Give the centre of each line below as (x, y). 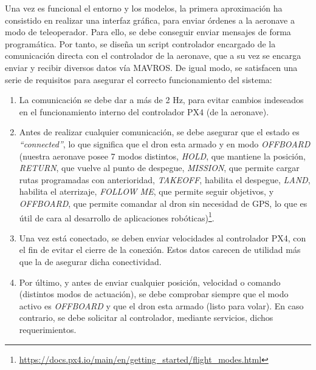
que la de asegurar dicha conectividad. (90, 261)
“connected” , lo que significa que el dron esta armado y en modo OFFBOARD (165, 143)
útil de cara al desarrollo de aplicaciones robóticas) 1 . (117, 217)
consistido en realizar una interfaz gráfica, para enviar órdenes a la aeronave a (150, 20)
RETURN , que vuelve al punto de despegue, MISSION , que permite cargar (159, 168)
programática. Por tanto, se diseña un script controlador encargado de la (140, 43)
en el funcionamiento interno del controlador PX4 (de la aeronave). (144, 111)
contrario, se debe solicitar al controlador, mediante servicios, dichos (146, 318)
